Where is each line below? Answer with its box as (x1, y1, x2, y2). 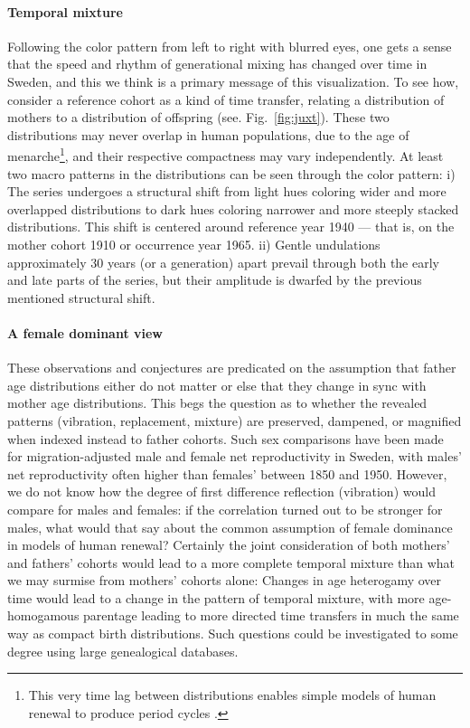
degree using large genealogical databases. (7, 641, 239, 660)
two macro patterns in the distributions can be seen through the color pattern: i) (7, 164, 456, 183)
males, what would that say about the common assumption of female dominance (7, 517, 453, 536)
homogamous (7, 606, 80, 625)
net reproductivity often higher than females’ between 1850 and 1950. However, (7, 464, 447, 483)
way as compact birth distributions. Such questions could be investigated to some (7, 624, 458, 643)
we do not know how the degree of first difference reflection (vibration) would (7, 482, 436, 501)
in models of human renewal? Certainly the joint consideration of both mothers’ (7, 535, 450, 554)
